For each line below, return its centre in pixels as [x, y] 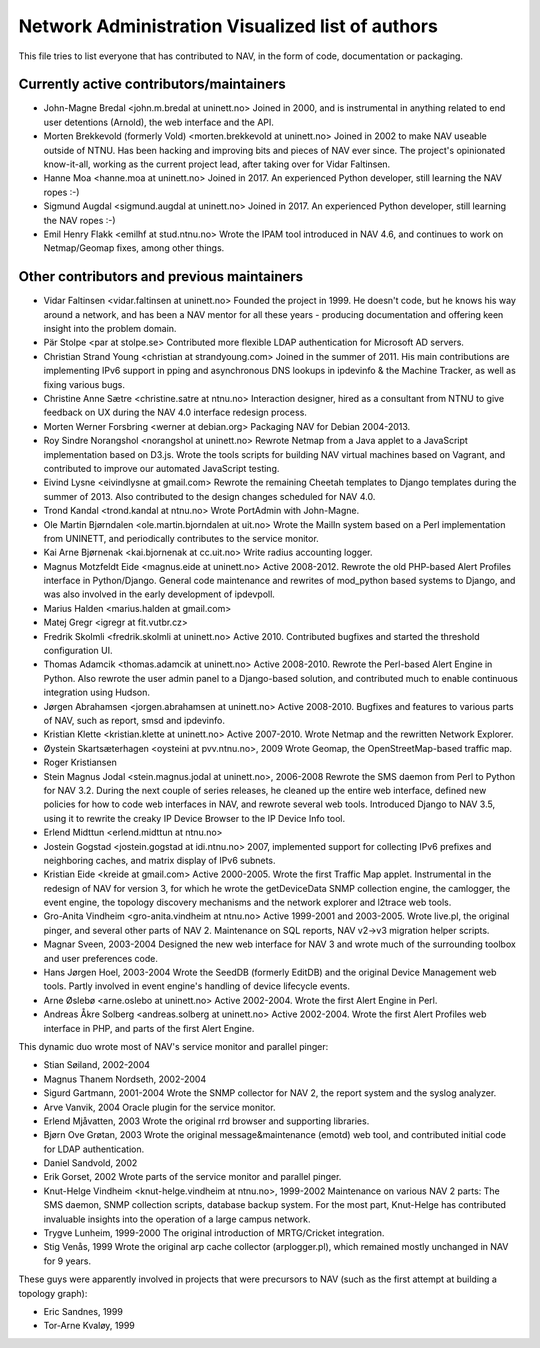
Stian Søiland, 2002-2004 [96, 1065]
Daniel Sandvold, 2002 [90, 1163]
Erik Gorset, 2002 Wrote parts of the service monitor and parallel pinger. [192, 1177]
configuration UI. [78, 651]
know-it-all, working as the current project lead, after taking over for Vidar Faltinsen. [217, 164]
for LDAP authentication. [94, 1149]
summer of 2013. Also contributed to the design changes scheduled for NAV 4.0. [209, 496]
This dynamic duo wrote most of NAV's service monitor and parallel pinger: [173, 1046]
